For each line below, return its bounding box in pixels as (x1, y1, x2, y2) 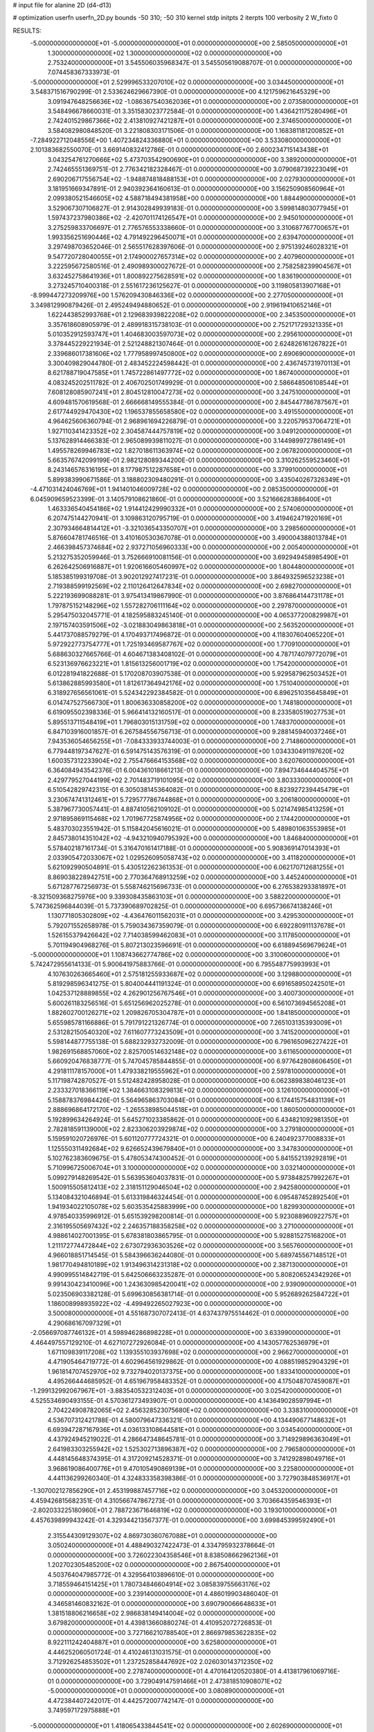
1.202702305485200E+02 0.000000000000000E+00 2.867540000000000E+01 (47, 1561, 280, 1569)
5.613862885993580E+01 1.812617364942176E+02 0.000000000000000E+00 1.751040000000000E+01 (47, 679, 349, 687)
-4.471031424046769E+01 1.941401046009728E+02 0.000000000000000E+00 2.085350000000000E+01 (30, 485, 339, 493)
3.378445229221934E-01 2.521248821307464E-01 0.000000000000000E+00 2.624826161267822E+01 (47, 339, 347, 348)
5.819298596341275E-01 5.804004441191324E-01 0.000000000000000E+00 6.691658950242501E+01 (47, 980, 346, 988)
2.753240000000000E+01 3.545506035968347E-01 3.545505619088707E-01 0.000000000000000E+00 (47, 58, 353, 67)
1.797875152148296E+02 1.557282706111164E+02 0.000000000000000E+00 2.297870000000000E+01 (47, 601, 348, 610)
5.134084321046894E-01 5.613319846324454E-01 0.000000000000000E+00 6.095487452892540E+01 (47, 1192, 350, 1201)
